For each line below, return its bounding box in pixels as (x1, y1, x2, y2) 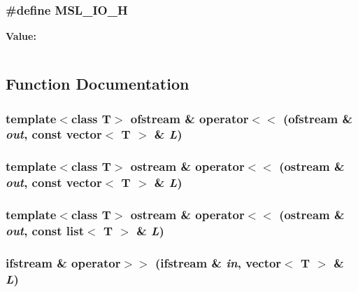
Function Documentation (6, 73, 189, 95)
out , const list (6, 221, 85, 239)
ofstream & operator (130, 109, 249, 127)
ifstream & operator (6, 253, 121, 271)
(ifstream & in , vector (155, 253, 282, 271)
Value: (6, 29, 36, 43)
